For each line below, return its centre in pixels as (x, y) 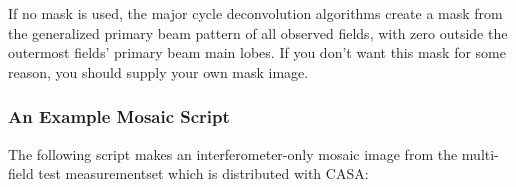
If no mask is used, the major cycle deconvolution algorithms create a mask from (255, 13)
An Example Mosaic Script (119, 116)
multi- (480, 153)
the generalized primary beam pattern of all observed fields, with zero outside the (258, 32)
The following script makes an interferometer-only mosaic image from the (233, 153)
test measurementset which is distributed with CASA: (203, 173)
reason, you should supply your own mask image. (158, 71)
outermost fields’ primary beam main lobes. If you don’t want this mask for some (257, 52)
